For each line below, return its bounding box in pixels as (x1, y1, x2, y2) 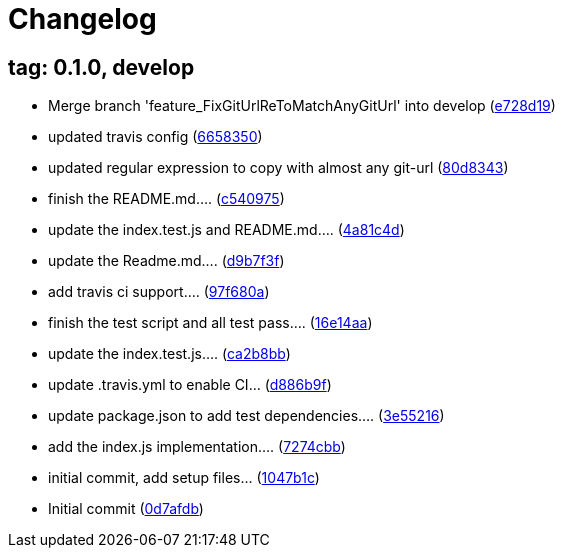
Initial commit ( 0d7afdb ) (48, 500, 204, 518)
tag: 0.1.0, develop (8, 54, 195, 80)
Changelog (8, 2, 157, 36)
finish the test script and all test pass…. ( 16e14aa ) (48, 314, 373, 332)
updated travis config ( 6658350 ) (48, 128, 263, 146)
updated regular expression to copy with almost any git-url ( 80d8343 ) (48, 159, 509, 177)
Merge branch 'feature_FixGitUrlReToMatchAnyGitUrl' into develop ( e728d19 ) (48, 97, 556, 115)
